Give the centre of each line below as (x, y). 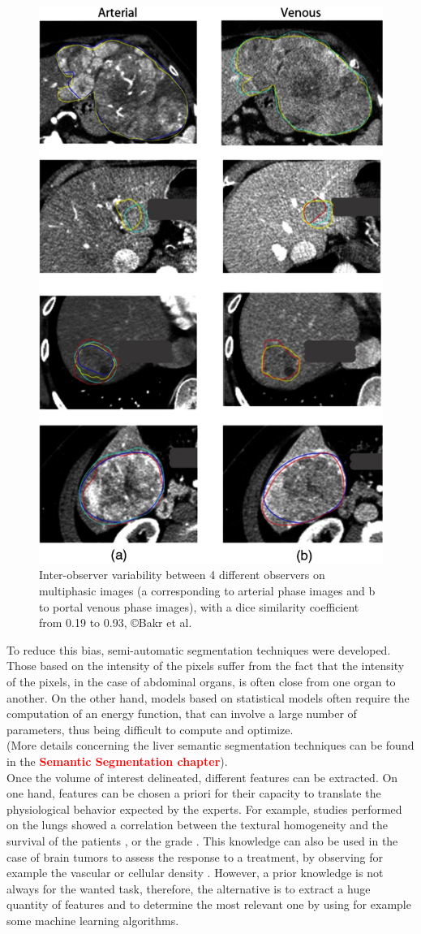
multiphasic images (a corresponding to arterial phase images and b (207, 591)
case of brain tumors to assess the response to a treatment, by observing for (195, 856)
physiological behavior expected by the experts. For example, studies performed (204, 809)
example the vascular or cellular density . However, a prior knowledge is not (195, 873)
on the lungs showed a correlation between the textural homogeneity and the (198, 825)
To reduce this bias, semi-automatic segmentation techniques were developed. (199, 649)
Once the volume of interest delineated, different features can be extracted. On (202, 777)
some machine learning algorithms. (93, 920)
